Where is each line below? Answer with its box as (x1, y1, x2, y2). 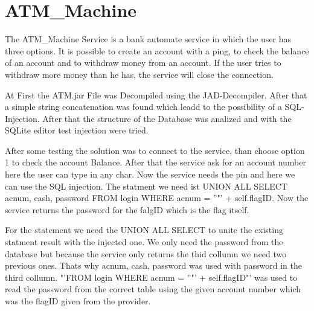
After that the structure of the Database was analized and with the (42, 112, 292, 124)
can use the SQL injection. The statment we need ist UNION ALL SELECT (5, 179, 288, 192)
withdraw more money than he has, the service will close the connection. (5, 68, 274, 80)
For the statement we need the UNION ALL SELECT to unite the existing (5, 223, 283, 236)
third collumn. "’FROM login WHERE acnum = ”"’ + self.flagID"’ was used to (5, 271, 298, 283)
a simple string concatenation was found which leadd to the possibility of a (5, 100, 282, 113)
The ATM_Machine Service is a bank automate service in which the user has (5, 33, 292, 45)
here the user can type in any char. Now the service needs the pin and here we (5, 168, 295, 181)
